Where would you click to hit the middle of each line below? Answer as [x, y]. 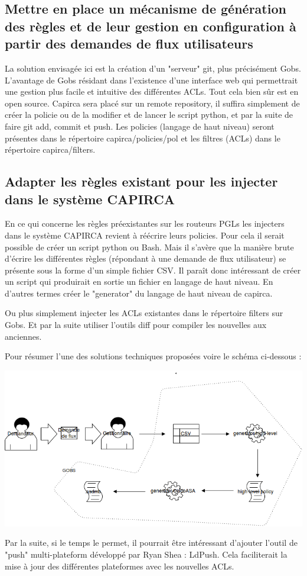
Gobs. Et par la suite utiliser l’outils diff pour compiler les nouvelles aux [136, 325]
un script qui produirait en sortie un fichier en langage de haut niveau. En [139, 281]
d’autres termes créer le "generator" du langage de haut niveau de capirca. [139, 293]
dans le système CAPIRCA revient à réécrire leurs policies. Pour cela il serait [145, 235]
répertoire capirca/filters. [50, 149]
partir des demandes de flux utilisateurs [129, 44]
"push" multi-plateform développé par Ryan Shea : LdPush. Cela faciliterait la [146, 554]
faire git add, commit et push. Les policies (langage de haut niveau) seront [140, 126]
